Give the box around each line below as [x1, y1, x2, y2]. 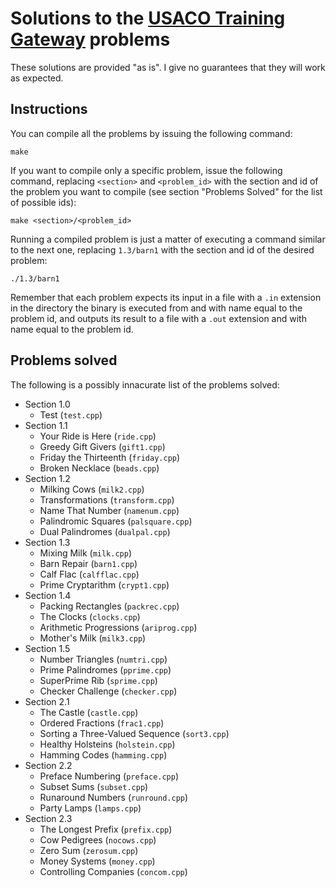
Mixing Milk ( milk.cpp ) [39, 547, 133, 559]
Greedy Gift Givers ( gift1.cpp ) [39, 440, 166, 452]
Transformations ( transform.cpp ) [39, 493, 175, 506]
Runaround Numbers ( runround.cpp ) [39, 791, 189, 803]
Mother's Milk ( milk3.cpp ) [39, 632, 147, 644]
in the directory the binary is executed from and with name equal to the [10, 302, 303, 314]
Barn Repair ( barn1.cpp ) [39, 557, 138, 569]
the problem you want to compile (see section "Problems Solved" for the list [10, 185, 323, 197]
